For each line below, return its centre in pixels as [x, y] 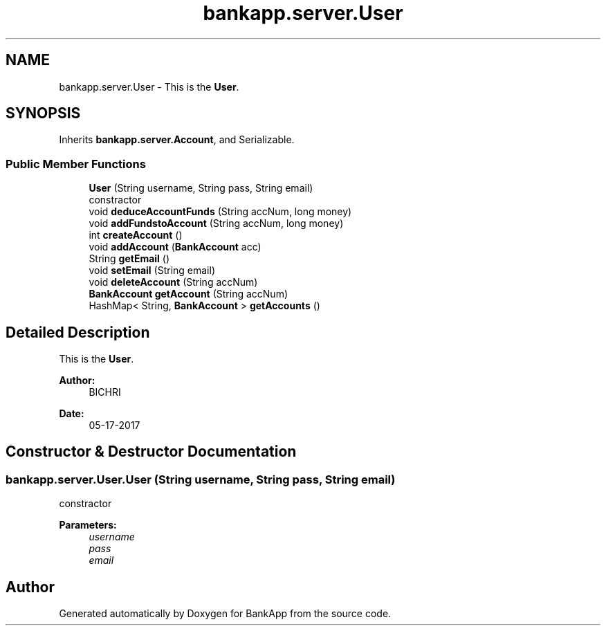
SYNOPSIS [43, 113]
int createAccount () [136, 235]
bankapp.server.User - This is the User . [149, 86]
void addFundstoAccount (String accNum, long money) [216, 223]
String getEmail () [129, 259]
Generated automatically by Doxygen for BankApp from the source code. [225, 614]
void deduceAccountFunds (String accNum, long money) [220, 212]
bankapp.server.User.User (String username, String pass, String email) [201, 479]
